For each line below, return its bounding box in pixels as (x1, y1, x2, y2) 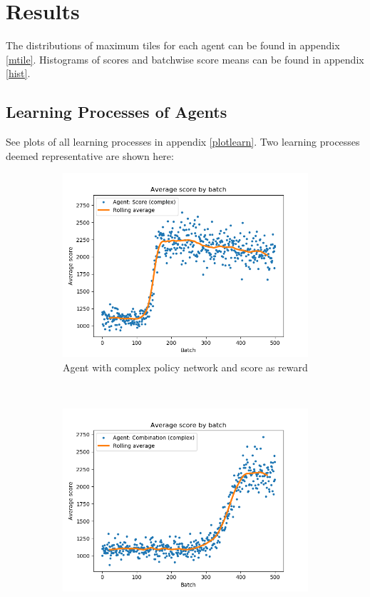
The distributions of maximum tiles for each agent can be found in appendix (6, 38, 340, 53)
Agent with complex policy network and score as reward (63, 359, 308, 374)
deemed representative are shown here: (6, 148, 174, 163)
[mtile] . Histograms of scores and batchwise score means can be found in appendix (6, 51, 364, 66)
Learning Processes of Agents (6, 101, 227, 123)
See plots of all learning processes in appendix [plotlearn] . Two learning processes (6, 134, 360, 149)
